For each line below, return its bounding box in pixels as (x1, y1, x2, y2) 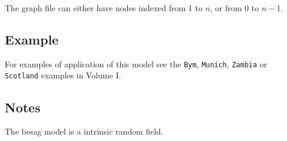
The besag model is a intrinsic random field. (5, 125, 163, 137)
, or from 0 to (210, 2, 259, 13)
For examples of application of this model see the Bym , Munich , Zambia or (5, 57, 268, 70)
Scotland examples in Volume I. (5, 69, 121, 81)
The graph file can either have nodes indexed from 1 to (5, 2, 202, 13)
